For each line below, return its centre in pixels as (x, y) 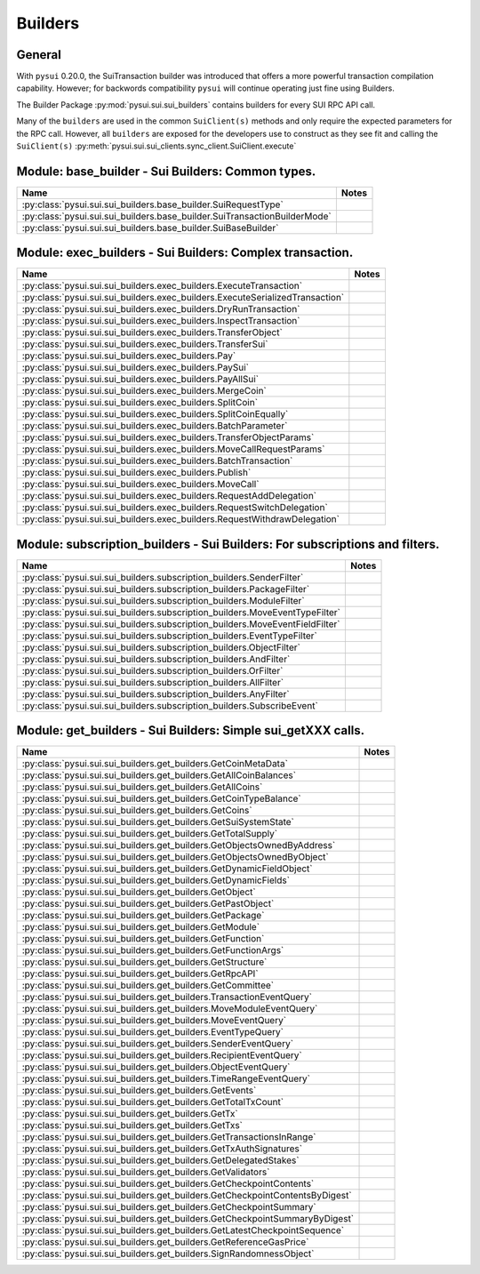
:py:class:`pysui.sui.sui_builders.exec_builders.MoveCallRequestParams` (173, 449)
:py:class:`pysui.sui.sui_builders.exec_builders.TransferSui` (145, 344)
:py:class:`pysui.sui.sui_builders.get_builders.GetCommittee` (148, 985)
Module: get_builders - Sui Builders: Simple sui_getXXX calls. (190, 730)
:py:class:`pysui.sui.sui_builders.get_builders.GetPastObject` (148, 904)
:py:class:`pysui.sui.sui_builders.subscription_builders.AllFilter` (153, 682)
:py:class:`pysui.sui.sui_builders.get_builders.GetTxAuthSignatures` (162, 1149)
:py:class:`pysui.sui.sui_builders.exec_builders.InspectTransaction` (161, 321)
